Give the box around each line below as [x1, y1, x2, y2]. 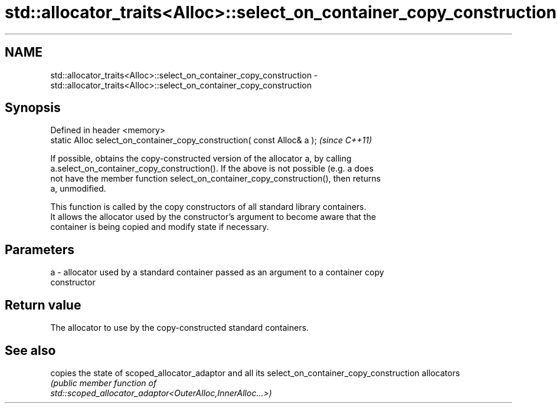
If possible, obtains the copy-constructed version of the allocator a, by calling [50, 153, 352, 164]
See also [5, 343, 56, 358]
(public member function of [50, 377, 157, 388]
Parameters [5, 242, 74, 257]
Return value [5, 297, 81, 312]
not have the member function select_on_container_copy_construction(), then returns [50, 173, 381, 184]
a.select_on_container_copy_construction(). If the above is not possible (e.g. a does [50, 163, 374, 174]
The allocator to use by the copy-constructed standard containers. [50, 323, 309, 333]
